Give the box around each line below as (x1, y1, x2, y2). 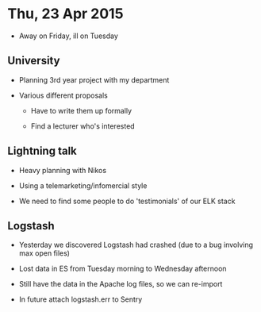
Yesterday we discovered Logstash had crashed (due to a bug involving (18, 240, 254, 250)
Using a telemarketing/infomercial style (18, 180, 148, 191)
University (7, 54, 60, 67)
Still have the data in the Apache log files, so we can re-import (18, 279, 223, 289)
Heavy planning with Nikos (18, 165, 107, 175)
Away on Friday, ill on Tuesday (18, 31, 118, 40)
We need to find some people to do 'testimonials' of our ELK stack (18, 196, 236, 206)
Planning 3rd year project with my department (18, 75, 170, 84)
